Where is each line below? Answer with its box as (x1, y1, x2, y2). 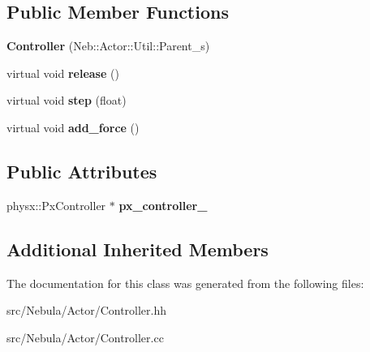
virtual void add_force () (6, 118, 140, 135)
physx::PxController (6, 196, 106, 213)
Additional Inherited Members (6, 236, 269, 261)
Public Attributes (6, 158, 157, 183)
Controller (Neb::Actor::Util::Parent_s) (6, 37, 210, 54)
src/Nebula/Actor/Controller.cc (6, 328, 164, 346)
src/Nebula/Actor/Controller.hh (6, 302, 167, 319)
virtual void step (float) (6, 92, 127, 109)
